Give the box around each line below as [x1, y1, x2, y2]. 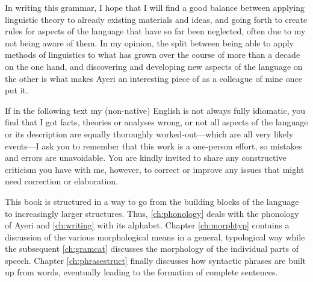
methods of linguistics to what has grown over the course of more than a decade [5, 48, 300, 61]
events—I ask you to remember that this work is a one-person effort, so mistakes [5, 139, 302, 152]
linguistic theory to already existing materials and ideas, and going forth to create [5, 13, 308, 25]
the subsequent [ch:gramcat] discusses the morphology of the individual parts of [5, 242, 299, 255]
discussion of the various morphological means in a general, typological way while [5, 230, 305, 243]
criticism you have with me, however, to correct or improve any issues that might [5, 163, 305, 175]
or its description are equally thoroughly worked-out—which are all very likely [5, 127, 294, 140]
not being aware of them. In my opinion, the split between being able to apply [5, 36, 294, 49]
